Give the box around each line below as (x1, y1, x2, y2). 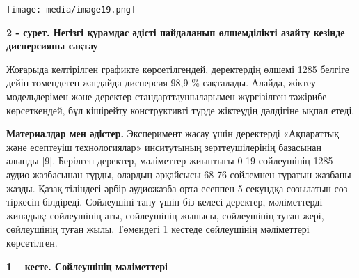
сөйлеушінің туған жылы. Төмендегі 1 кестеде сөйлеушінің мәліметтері (6, 222, 310, 236)
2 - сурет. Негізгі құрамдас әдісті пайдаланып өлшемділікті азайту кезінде (6, 24, 345, 39)
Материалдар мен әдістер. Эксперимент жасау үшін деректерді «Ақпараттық (6, 126, 340, 141)
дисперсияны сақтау (6, 38, 98, 53)
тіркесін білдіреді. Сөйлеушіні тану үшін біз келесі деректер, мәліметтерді (6, 194, 323, 209)
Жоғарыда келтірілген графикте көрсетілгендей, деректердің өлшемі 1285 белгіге (6, 61, 349, 76)
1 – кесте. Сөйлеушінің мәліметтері (6, 258, 168, 273)
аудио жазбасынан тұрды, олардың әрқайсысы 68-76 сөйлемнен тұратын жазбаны (6, 167, 351, 181)
